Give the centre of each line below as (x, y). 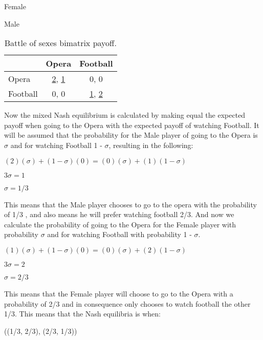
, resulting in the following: (151, 145)
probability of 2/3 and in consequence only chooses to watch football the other (127, 303)
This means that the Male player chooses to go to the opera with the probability (130, 204)
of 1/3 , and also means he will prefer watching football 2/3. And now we (119, 214)
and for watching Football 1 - (56, 145)
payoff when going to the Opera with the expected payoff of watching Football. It (132, 125)
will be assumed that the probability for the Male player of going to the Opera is (131, 135)
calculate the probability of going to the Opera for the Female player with (120, 224)
